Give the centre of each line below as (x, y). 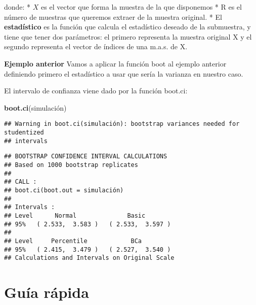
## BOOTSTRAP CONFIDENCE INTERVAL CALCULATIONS (86, 157)
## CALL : (20, 182)
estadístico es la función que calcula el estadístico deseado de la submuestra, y (127, 27)
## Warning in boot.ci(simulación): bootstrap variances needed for (122, 124)
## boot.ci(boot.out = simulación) (64, 190)
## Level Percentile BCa (73, 241)
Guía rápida (47, 292)
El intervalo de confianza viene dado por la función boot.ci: (96, 91)
